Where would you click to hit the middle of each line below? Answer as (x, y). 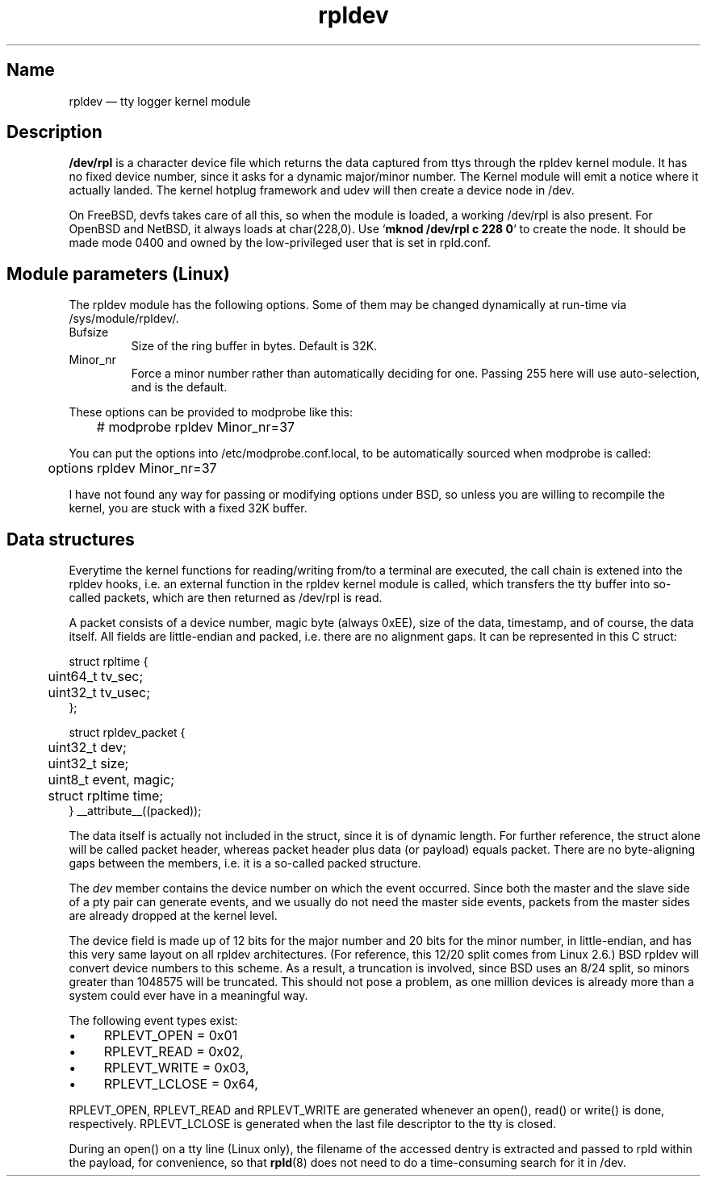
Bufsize (89, 332)
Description (54, 132)
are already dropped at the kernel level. (173, 916)
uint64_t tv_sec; (96, 677)
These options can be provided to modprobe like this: (211, 412)
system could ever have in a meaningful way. (188, 996)
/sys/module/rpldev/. (124, 319)
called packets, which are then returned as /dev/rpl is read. (226, 598)
